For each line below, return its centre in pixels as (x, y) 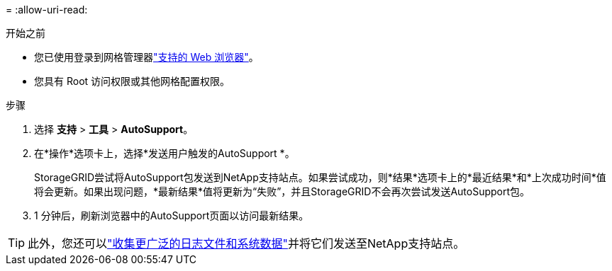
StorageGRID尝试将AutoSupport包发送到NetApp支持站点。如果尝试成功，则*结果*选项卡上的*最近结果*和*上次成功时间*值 (320, 177)
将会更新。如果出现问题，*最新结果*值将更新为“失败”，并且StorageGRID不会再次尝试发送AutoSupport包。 (282, 191)
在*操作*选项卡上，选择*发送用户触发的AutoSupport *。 (165, 153)
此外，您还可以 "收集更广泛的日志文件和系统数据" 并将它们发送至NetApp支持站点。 (246, 243)
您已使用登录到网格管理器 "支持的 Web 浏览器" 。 (146, 57)
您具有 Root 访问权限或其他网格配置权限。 (132, 81)
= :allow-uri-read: (47, 10)
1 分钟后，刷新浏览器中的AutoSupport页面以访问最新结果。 (172, 215)
